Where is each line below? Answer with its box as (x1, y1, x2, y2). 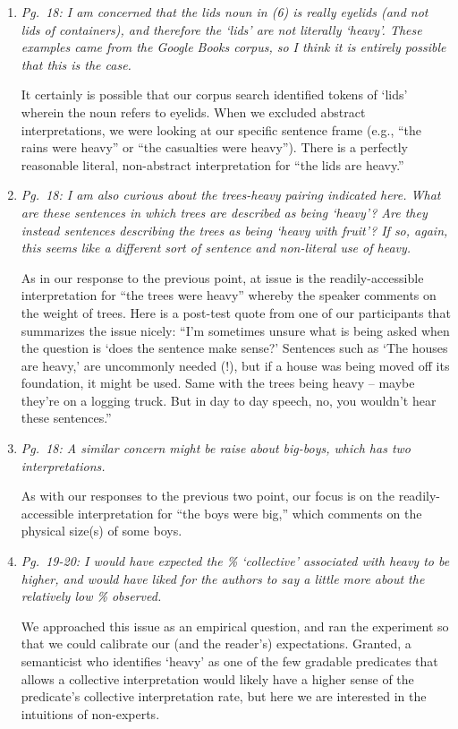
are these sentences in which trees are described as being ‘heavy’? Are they (21, 202, 428, 221)
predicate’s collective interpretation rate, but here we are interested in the (21, 687, 427, 706)
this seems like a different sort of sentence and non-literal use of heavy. (21, 238, 411, 257)
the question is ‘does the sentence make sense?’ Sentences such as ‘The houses (21, 339, 448, 357)
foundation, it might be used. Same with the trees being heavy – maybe (21, 373, 415, 392)
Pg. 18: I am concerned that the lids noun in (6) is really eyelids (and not (21, 3, 428, 21)
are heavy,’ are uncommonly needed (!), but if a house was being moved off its (21, 356, 450, 374)
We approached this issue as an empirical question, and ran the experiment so (21, 616, 449, 635)
